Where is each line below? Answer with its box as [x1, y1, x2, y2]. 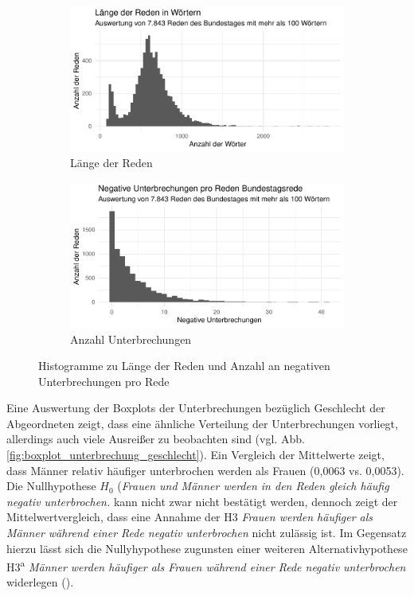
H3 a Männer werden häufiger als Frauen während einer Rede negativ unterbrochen [6, 556, 406, 575]
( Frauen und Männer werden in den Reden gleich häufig [117, 477, 389, 494]
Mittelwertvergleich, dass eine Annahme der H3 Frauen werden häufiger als [6, 508, 373, 525]
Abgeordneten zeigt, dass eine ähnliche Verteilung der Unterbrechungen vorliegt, [6, 415, 398, 431]
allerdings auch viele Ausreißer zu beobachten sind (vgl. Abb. [6, 430, 305, 447]
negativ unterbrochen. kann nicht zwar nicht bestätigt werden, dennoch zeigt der [6, 493, 398, 509]
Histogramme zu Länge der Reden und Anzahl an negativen [38, 357, 330, 374]
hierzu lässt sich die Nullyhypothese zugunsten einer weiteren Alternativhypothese [6, 540, 408, 556]
